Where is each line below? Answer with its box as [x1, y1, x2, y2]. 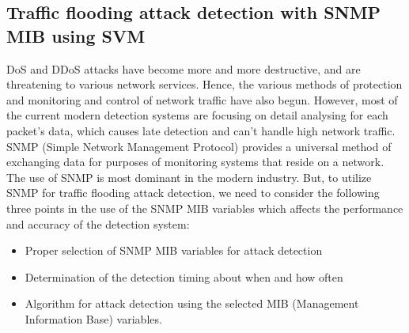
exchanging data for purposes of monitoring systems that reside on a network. [6, 153, 384, 170]
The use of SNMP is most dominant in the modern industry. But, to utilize [6, 168, 372, 185]
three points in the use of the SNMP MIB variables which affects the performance [6, 199, 403, 216]
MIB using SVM [6, 23, 146, 47]
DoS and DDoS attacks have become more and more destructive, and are [6, 60, 361, 77]
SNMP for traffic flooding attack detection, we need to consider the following [6, 184, 380, 201]
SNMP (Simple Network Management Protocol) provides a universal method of [6, 138, 392, 154]
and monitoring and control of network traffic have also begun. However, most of [6, 91, 398, 108]
